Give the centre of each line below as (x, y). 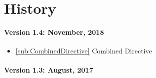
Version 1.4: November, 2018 (54, 32)
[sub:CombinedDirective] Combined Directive (84, 51)
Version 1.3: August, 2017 (49, 70)
